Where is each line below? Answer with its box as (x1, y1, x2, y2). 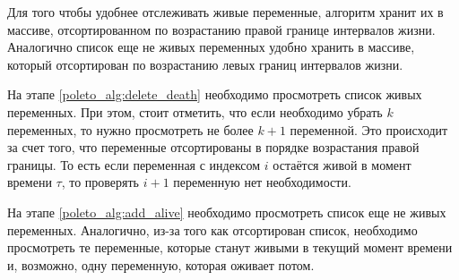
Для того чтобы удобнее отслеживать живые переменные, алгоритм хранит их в (7, 3, 444, 21)
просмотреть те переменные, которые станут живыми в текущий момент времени (7, 238, 453, 257)
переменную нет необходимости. (173, 173, 351, 191)
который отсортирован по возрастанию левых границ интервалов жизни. (7, 55, 403, 73)
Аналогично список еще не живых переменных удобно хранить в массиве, (7, 38, 415, 56)
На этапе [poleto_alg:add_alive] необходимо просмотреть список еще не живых (7, 202, 446, 221)
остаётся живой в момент (273, 155, 411, 174)
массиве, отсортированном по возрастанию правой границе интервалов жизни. (7, 20, 436, 38)
